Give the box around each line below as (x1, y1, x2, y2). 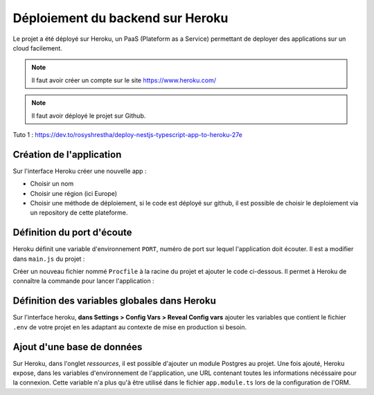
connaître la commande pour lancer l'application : (12, 277, 155, 285)
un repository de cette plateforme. (30, 208, 128, 217)
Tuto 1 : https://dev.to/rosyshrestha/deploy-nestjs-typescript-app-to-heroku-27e (12, 130, 242, 138)
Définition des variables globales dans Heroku (12, 295, 216, 307)
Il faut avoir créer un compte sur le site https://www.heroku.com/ (31, 76, 216, 84)
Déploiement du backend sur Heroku (12, 10, 229, 26)
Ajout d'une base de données (12, 341, 143, 353)
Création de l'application (12, 149, 122, 160)
